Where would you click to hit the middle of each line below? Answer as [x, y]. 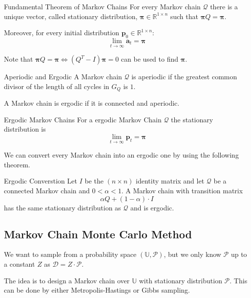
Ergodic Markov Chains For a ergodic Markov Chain [83, 119]
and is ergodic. [152, 207]
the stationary [192, 119]
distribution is [25, 129]
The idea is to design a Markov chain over [67, 280]
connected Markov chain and [47, 191]
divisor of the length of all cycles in [57, 86]
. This [239, 280]
